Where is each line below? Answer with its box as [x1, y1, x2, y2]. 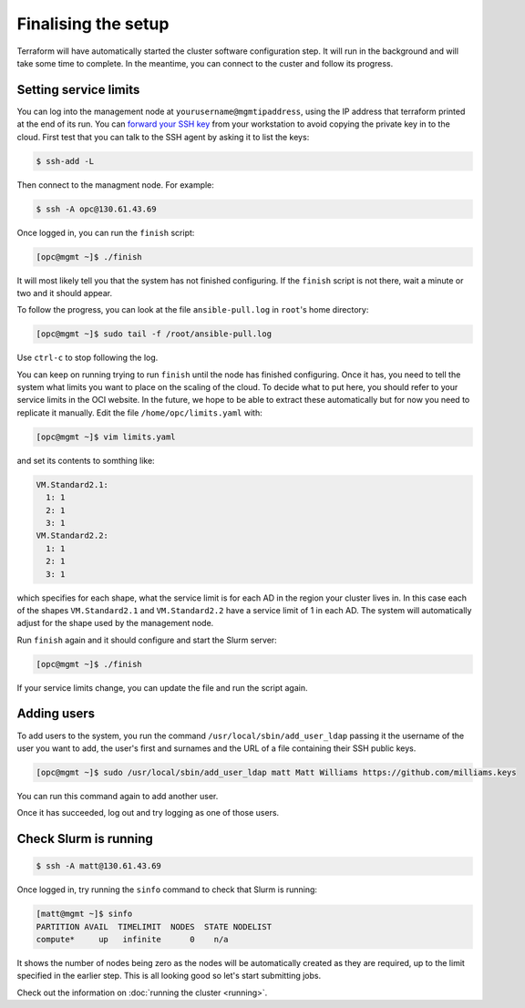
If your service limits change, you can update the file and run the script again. [16, 682, 308, 693]
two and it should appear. [16, 287, 113, 298]
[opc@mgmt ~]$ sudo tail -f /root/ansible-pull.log [36, 329, 273, 339]
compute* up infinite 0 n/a [36, 934, 229, 945]
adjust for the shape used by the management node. [16, 618, 214, 629]
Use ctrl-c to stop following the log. [16, 352, 159, 364]
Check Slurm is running [16, 831, 154, 847]
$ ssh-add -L [36, 156, 95, 166]
